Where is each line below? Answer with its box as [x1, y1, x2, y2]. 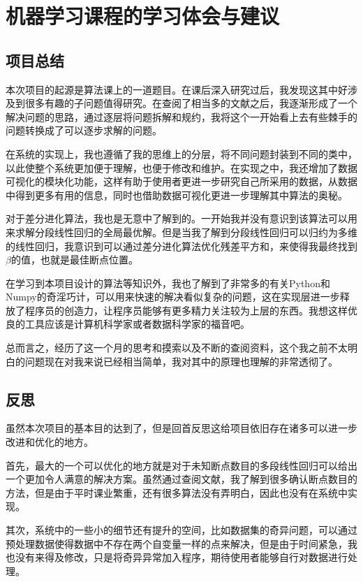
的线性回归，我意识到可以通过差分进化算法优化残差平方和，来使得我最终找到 [6, 238, 357, 253]
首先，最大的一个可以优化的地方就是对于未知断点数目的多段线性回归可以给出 [6, 458, 357, 472]
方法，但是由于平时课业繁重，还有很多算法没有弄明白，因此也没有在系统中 [6, 485, 348, 500]
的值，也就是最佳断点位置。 [10, 252, 138, 267]
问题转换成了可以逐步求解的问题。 [6, 123, 162, 138]
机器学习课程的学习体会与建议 [6, 1, 280, 30]
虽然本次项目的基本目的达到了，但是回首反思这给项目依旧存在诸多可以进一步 [6, 421, 357, 435]
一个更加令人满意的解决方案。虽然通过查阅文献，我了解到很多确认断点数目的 [6, 472, 357, 486]
